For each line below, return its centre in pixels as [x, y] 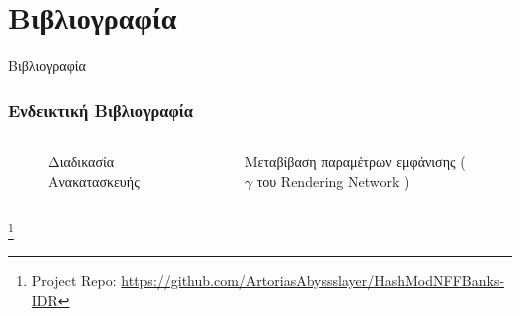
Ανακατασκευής [94, 180]
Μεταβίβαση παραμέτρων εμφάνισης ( [355, 160]
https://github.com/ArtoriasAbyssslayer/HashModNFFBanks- [313, 280]
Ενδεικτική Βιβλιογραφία [100, 109]
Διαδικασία [81, 160]
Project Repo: [74, 280]
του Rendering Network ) [333, 180]
